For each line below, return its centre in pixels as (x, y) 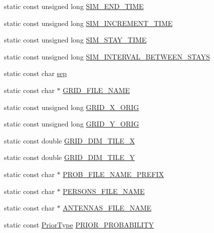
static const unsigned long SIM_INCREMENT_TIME (88, 23)
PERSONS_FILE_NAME (104, 191)
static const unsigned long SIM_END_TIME (74, 6)
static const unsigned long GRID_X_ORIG (72, 107)
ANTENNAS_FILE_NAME (107, 208)
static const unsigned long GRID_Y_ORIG (72, 124)
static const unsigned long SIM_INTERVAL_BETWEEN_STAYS (107, 56)
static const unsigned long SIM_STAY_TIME (75, 40)
